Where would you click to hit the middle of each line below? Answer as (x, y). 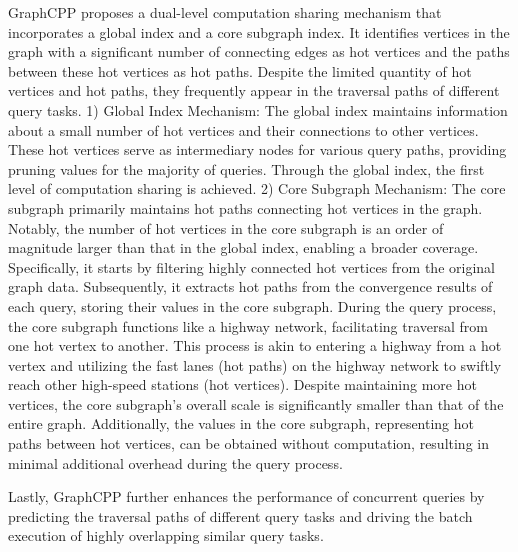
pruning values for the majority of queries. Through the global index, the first (246, 168)
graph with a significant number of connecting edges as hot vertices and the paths (259, 51)
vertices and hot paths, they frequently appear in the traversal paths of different (254, 90)
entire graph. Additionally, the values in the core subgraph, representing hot (241, 423)
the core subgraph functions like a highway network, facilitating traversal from (248, 325)
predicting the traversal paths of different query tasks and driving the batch (240, 515)
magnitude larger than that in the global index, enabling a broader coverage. (243, 247)
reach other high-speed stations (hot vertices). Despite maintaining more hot (242, 384)
